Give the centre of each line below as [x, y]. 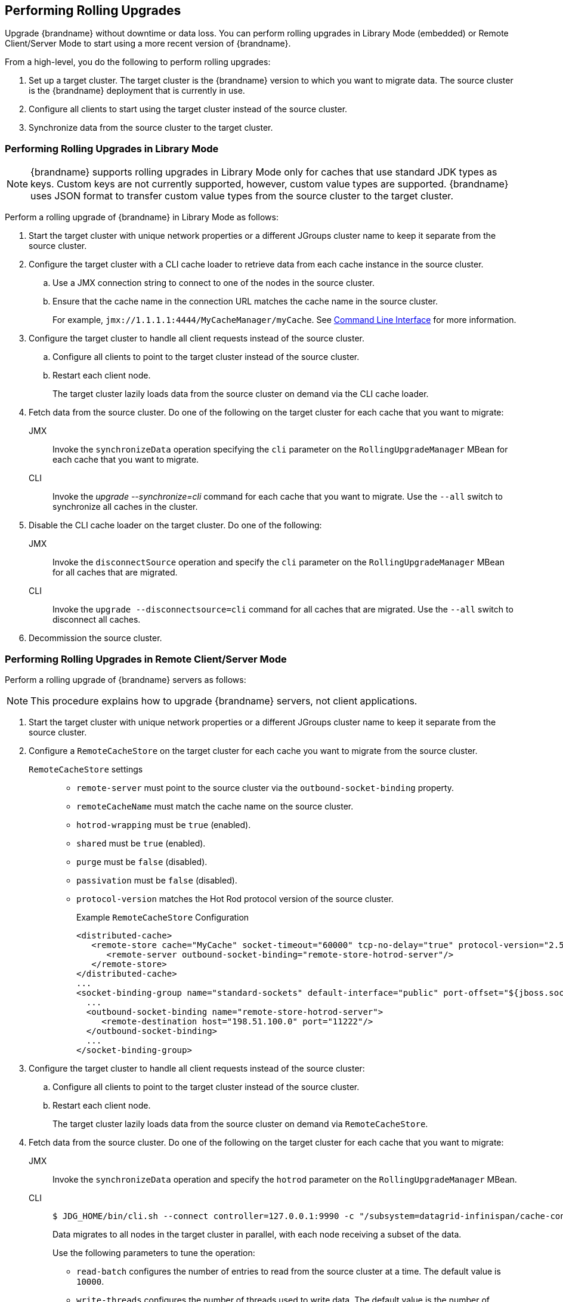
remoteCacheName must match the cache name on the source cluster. [215, 806]
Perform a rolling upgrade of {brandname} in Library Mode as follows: [142, 217]
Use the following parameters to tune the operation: [154, 1252]
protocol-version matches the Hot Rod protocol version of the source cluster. [235, 898]
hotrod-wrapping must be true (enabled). [164, 824]
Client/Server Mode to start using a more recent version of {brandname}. [148, 44]
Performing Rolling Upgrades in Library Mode [112, 148]
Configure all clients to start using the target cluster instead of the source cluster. [188, 109]
